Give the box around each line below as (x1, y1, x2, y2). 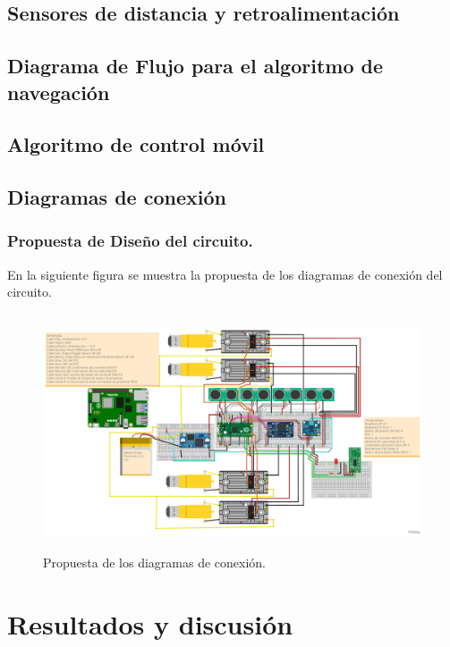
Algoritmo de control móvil (7, 130, 265, 158)
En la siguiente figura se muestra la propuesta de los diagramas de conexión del (7, 265, 443, 283)
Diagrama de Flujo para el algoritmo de (7, 52, 384, 80)
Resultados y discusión (7, 605, 293, 642)
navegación (7, 78, 110, 105)
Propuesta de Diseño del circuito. (7, 230, 253, 252)
